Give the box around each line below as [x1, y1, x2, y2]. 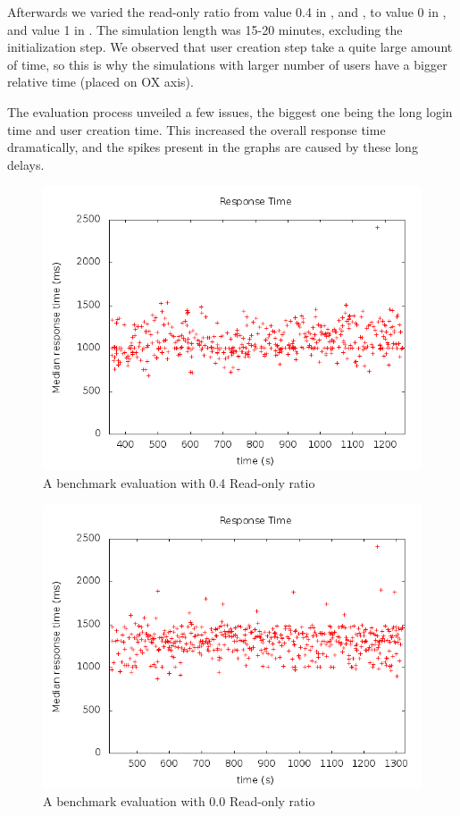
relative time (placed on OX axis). [7, 72, 194, 91]
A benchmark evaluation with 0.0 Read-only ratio [43, 792, 315, 811]
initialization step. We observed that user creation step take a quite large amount [7, 38, 453, 56]
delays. [7, 155, 45, 173]
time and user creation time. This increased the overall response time [7, 120, 386, 139]
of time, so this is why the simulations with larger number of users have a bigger [7, 55, 447, 73]
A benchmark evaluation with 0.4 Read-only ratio [43, 473, 315, 492]
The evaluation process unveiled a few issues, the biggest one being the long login [7, 102, 453, 121]
